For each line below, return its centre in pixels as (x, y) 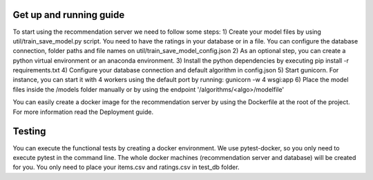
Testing (29, 131)
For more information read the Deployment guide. (83, 112)
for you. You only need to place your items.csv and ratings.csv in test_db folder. (126, 167)
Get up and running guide (69, 15)
